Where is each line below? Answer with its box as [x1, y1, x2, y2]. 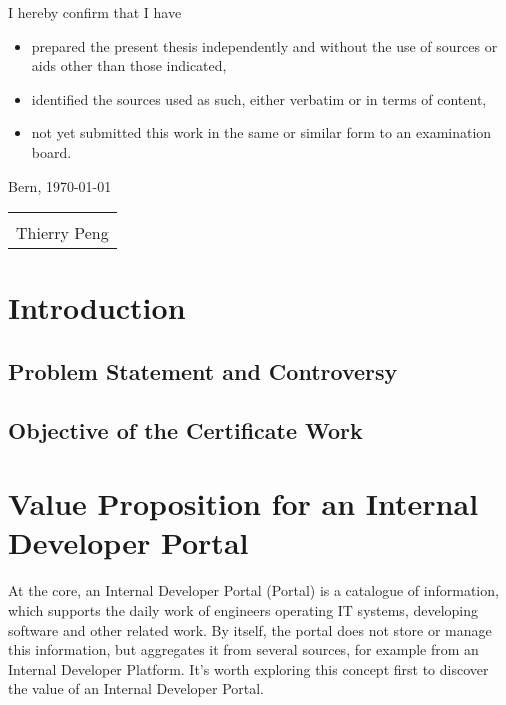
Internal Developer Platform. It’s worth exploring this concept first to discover [8, 658, 489, 679]
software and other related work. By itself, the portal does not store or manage [8, 619, 492, 640]
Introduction [8, 287, 186, 328]
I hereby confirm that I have [8, 2, 182, 22]
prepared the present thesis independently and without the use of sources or [31, 35, 498, 56]
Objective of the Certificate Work [8, 414, 363, 445]
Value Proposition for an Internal [8, 483, 479, 524]
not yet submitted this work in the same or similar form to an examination [31, 122, 492, 143]
